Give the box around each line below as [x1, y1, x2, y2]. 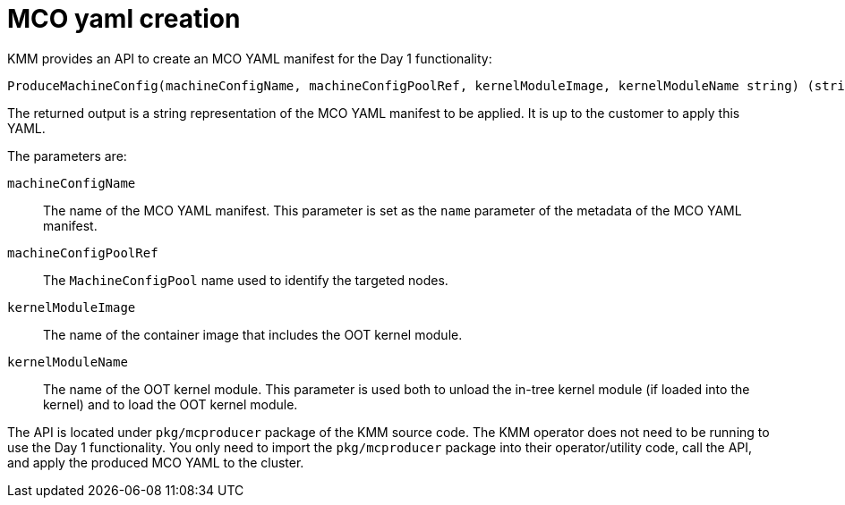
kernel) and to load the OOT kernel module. [43, 396, 298, 412]
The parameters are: [7, 147, 127, 164]
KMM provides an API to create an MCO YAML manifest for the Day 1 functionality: [7, 50, 492, 66]
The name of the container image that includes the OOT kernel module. [43, 326, 463, 342]
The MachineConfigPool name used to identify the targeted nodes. [43, 272, 448, 288]
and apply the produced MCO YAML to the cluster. [7, 454, 304, 470]
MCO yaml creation [7, 4, 241, 34]
